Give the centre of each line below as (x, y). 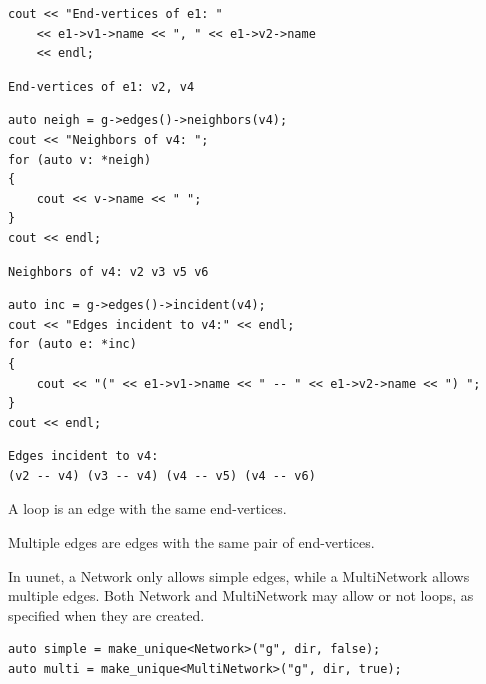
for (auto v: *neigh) (80, 159)
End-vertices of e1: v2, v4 (101, 86)
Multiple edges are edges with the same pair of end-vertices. (191, 542)
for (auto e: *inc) (72, 344)
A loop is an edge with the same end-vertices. (147, 508)
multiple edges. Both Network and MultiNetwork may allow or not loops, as (241, 595)
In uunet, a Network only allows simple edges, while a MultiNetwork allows (239, 575)
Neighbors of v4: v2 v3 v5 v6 (108, 271)
